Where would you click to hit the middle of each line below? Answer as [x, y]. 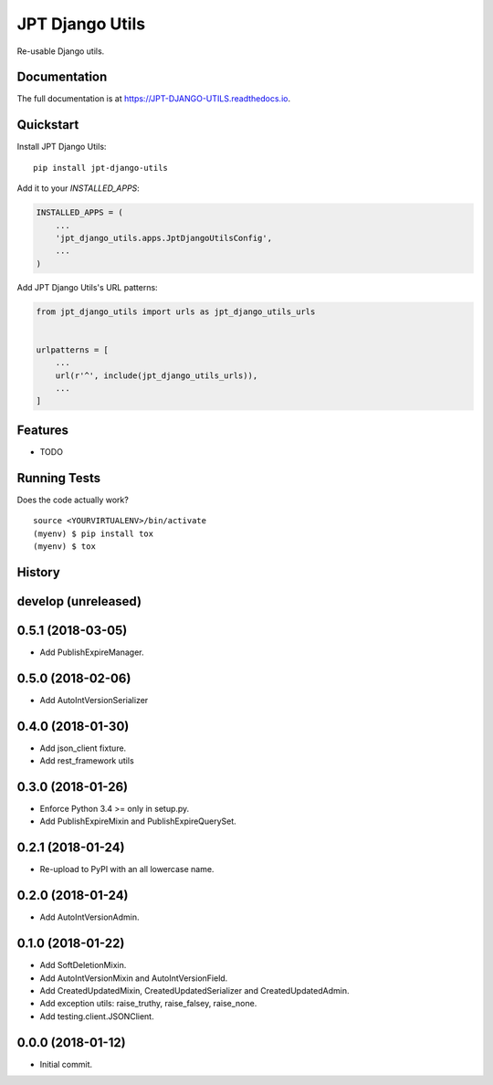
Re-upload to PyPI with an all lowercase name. [127, 869]
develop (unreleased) [79, 601]
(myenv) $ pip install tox [94, 533]
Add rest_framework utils [87, 761]
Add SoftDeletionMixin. [83, 965]
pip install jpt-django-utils [101, 168]
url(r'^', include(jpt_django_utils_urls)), [157, 375]
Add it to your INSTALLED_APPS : [79, 188]
